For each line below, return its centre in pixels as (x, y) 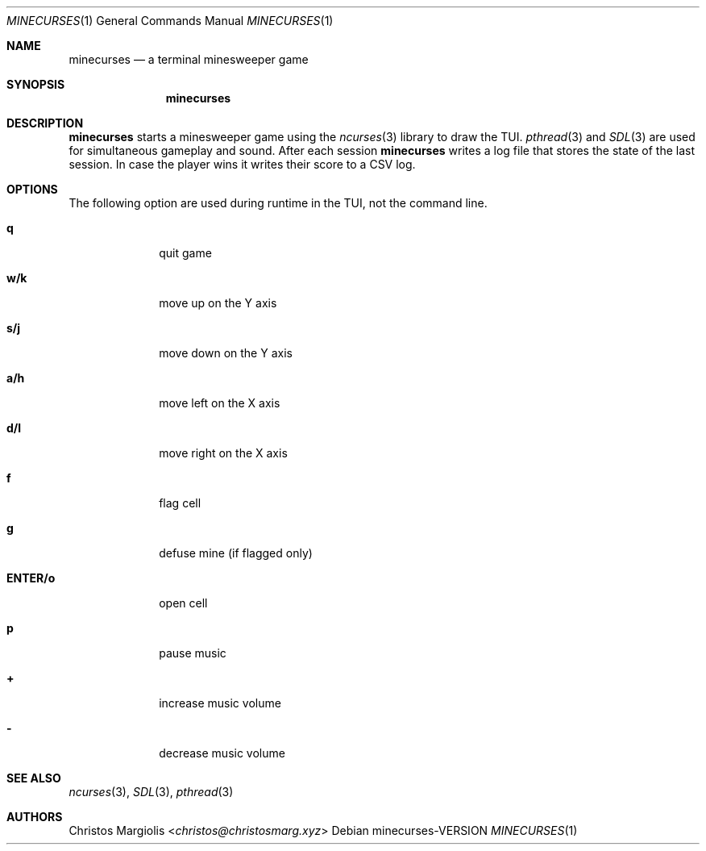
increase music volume (220, 703)
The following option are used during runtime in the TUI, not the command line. (278, 203)
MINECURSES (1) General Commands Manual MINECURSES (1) (170, 21)
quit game (185, 253)
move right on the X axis (223, 453)
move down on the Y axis (226, 353)
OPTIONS (32, 189)
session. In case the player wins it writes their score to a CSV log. (242, 164)
